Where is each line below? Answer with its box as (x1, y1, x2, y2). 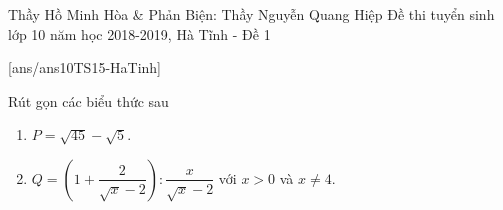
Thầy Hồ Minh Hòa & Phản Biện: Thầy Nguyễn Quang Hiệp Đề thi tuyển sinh (8, 4, 495, 24)
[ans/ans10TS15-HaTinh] (8, 57, 162, 78)
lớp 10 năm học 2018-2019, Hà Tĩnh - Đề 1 (8, 23, 271, 44)
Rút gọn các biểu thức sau (8, 90, 169, 111)
